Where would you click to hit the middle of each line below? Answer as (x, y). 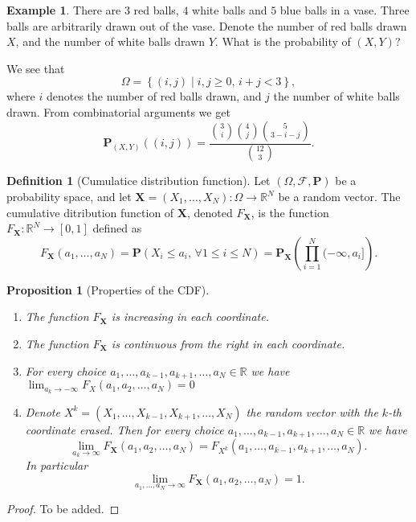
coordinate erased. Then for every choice (124, 429)
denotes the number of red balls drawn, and (154, 96)
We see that (36, 68)
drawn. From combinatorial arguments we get (118, 111)
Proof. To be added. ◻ (63, 509)
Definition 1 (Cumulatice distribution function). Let (139, 181)
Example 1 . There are (64, 10)
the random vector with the (312, 411)
